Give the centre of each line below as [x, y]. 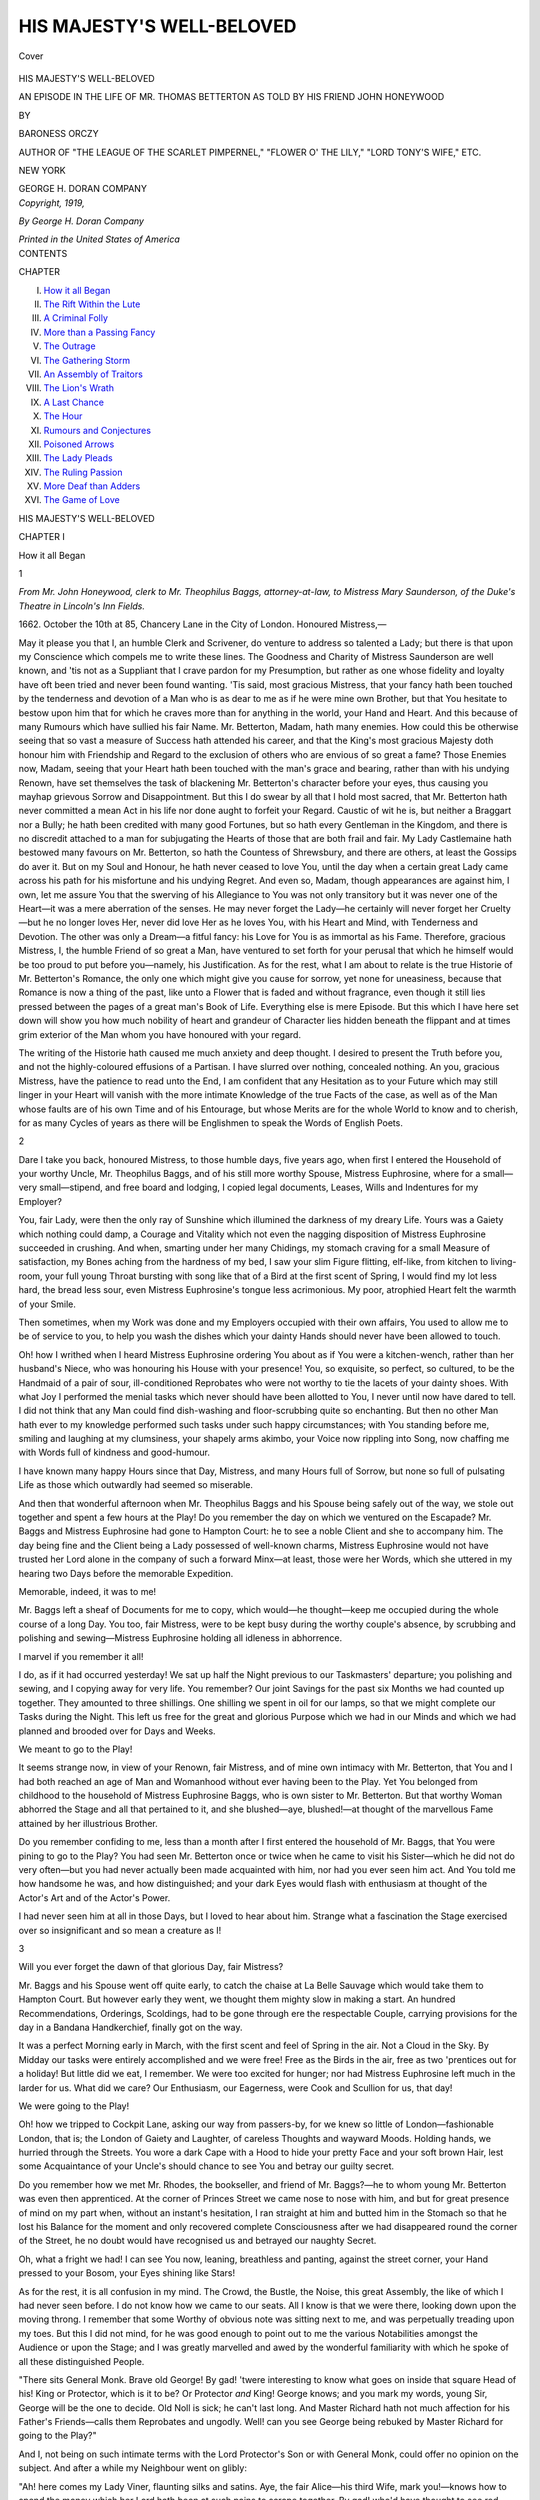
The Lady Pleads [78, 458]
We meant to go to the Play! [75, 1749]
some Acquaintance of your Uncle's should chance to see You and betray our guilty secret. [206, 2166]
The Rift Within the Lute [92, 304]
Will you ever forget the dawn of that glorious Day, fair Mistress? [151, 1967]
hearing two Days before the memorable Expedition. [126, 1573]
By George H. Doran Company [81, 221]
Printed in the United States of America [99, 239]
